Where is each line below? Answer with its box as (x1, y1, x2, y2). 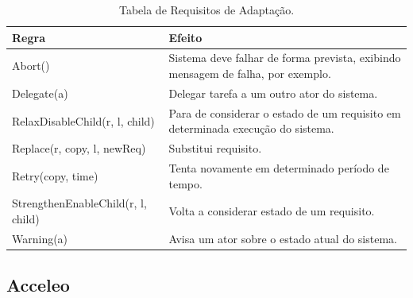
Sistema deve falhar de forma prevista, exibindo (168, 49, 401, 66)
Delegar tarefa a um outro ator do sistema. (168, 84, 378, 101)
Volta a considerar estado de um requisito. (168, 203, 375, 219)
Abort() (12, 57, 50, 74)
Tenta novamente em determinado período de (168, 160, 389, 176)
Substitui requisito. (168, 140, 262, 157)
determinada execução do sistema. (168, 120, 334, 137)
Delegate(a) (12, 84, 68, 101)
